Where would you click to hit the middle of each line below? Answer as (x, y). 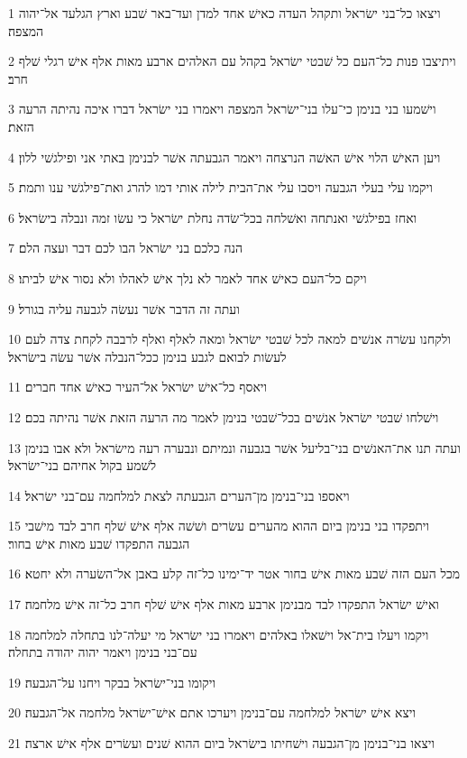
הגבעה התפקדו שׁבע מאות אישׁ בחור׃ (99, 543)
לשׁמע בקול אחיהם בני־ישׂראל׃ (82, 465)
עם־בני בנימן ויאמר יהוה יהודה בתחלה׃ (103, 652)
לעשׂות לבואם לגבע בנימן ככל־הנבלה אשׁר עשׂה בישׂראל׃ (147, 356)
